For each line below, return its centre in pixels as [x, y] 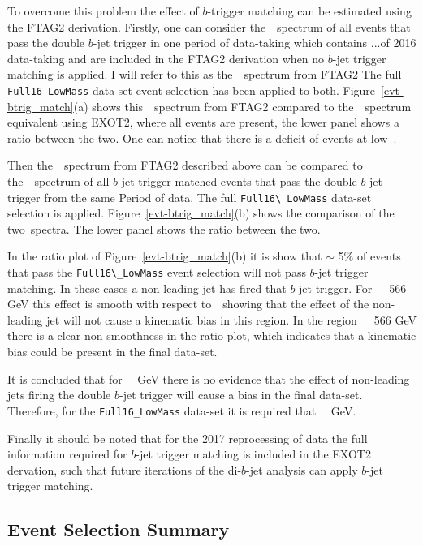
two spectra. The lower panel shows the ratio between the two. [164, 228]
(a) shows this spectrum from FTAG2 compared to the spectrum [242, 106]
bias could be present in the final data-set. [112, 352]
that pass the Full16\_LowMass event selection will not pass [157, 272]
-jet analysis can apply [302, 469]
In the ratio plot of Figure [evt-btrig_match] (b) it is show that [165, 256]
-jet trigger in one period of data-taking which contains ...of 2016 [255, 43]
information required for [67, 454]
